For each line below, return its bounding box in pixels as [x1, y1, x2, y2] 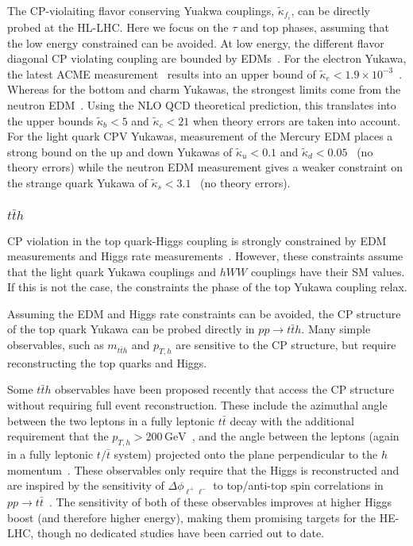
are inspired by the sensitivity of [7, 477, 164, 494]
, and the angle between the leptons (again [191, 428, 399, 444]
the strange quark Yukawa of [7, 175, 148, 191]
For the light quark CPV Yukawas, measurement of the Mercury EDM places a [7, 128, 393, 144]
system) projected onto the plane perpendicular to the [114, 446, 378, 463]
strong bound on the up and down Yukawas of [7, 143, 233, 160]
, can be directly [291, 2, 370, 18]
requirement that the [7, 428, 109, 444]
